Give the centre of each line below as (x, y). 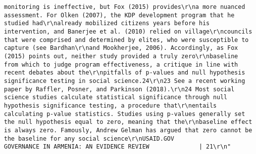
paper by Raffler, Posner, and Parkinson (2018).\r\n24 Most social (119, 89)
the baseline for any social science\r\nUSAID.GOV (89, 138)
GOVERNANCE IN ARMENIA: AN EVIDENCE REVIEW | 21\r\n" (118, 147)
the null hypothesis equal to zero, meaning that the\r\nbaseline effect (128, 122)
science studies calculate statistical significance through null (116, 97)
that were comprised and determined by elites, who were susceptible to (126, 40)
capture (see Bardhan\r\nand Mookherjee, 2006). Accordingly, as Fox (121, 48)
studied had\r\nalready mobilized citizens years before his (107, 23)
